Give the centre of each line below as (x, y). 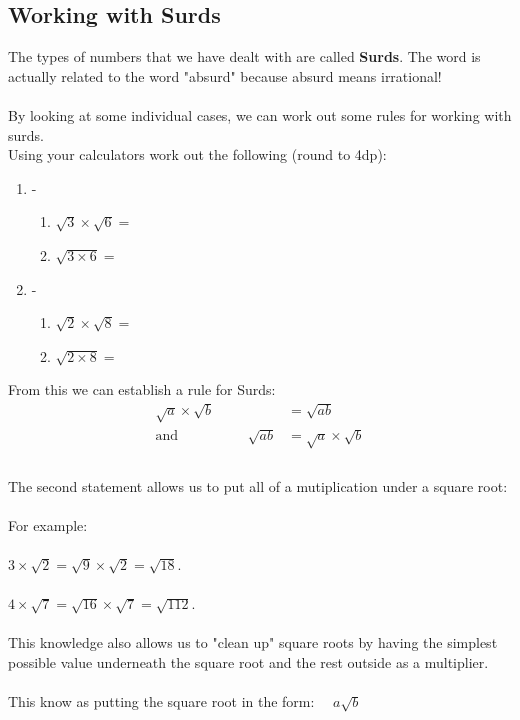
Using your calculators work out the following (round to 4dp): (197, 154)
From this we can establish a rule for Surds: (142, 389)
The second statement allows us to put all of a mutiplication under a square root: (258, 485)
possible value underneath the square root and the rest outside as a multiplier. (248, 662)
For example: (48, 524)
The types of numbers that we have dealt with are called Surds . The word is (244, 56)
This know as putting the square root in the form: (161, 701)
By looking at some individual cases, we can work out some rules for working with (260, 114)
